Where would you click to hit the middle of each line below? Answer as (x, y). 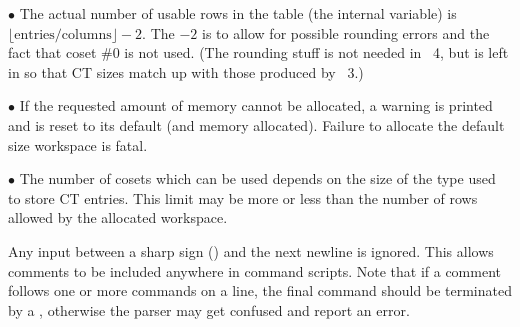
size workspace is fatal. (78, 144)
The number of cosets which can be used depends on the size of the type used (257, 178)
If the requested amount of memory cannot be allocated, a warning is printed (256, 105)
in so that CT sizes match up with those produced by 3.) (186, 71)
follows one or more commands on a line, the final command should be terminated (260, 290)
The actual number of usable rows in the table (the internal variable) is (238, 13)
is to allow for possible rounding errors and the (346, 32)
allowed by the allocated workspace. (118, 217)
